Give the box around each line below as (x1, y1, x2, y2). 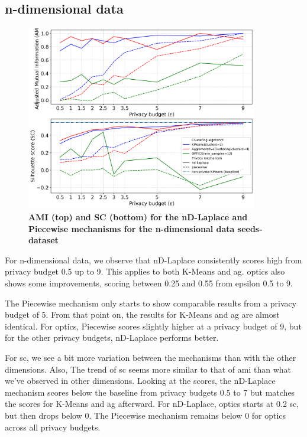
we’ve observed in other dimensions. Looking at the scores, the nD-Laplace (5, 374, 276, 387)
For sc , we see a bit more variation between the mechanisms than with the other (5, 351, 296, 363)
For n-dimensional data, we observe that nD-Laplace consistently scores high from (5, 253, 302, 266)
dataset (28, 234, 59, 246)
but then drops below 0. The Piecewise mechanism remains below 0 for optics (5, 409, 286, 421)
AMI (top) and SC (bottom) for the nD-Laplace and (28, 211, 248, 223)
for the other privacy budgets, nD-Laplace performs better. (5, 331, 219, 344)
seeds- (237, 222, 263, 234)
